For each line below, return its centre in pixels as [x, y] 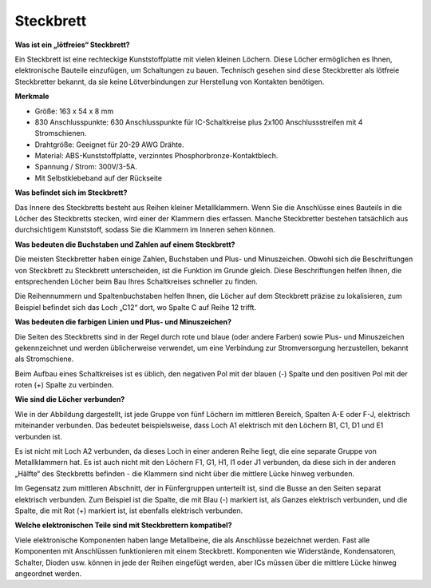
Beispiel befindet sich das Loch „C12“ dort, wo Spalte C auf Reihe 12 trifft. [136, 307]
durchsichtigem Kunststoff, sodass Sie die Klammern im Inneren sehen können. [145, 230]
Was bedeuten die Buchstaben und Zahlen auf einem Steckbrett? [125, 244]
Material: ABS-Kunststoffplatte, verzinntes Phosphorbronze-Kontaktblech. [156, 156]
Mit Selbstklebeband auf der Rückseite [99, 178]
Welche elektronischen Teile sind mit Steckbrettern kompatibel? [123, 525]
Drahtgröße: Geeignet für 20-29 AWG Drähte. [109, 145]
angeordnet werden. [48, 573]
